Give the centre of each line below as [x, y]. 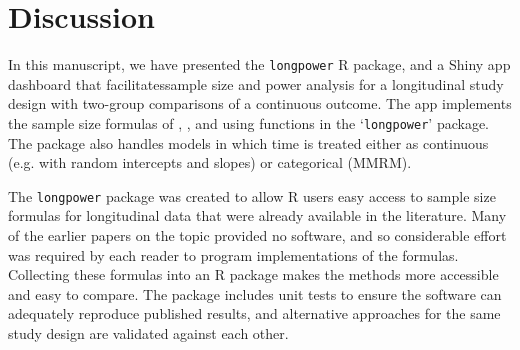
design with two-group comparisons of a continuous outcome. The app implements [260, 103]
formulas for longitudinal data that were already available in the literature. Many [257, 215]
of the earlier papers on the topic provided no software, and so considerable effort [257, 235]
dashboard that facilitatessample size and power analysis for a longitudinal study [256, 83]
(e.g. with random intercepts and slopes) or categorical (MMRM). [210, 162]
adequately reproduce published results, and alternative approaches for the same [254, 313]
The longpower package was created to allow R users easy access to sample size [252, 195]
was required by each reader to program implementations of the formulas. [233, 254]
